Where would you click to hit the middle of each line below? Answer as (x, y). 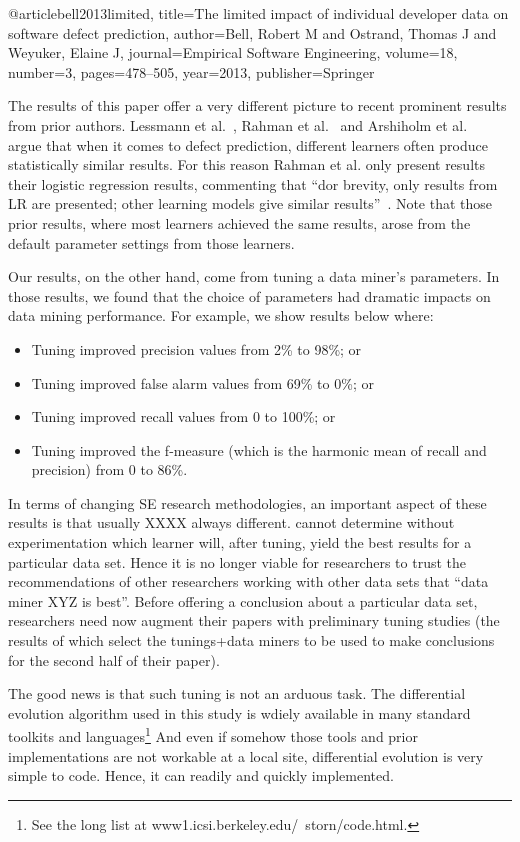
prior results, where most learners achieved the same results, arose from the (239, 222)
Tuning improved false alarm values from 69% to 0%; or (202, 382)
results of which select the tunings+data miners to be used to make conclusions (251, 640)
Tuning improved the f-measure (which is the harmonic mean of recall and (259, 449)
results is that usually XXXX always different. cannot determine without (231, 522)
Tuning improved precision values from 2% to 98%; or (196, 348)
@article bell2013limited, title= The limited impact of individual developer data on (258, 13)
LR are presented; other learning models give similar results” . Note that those (250, 203)
